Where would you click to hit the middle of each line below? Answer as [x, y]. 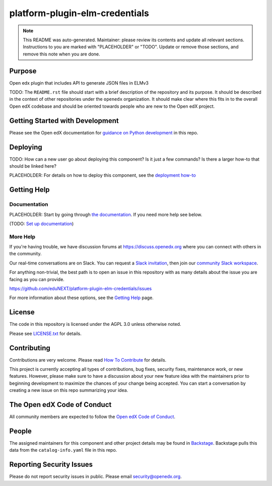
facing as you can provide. [37, 279]
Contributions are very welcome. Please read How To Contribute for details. [88, 360]
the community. [25, 254]
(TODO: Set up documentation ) [42, 224]
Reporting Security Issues [51, 465]
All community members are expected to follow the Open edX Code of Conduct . [92, 417]
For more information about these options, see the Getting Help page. [81, 298]
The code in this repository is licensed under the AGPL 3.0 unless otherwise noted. [95, 324]
